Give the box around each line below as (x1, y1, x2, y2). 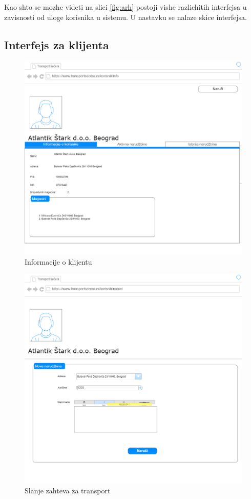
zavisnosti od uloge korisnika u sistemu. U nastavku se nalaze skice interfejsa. (4, 11, 247, 22)
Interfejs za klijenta (4, 36, 109, 52)
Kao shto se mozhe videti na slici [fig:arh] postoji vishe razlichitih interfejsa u (4, 2, 247, 12)
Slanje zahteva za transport (25, 485, 111, 495)
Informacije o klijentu (25, 256, 92, 267)
